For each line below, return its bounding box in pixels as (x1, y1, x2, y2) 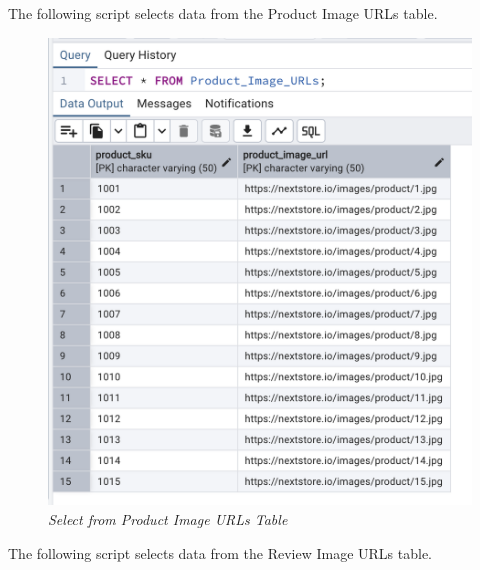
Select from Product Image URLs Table (48, 509, 288, 530)
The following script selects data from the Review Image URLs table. (8, 542, 433, 563)
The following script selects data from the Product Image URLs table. (8, 3, 438, 23)
